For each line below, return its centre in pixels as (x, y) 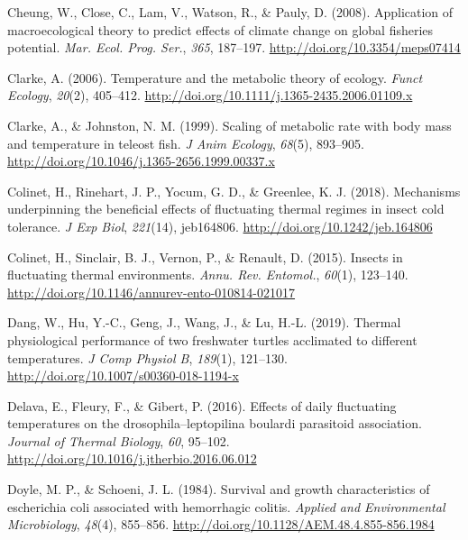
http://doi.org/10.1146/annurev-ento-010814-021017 (151, 292)
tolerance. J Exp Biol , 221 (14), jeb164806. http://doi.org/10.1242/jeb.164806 (220, 226)
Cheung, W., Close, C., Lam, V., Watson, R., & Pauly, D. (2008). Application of (230, 12)
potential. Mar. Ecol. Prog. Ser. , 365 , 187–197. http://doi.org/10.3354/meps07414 (234, 47)
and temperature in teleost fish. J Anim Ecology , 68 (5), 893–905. (186, 143)
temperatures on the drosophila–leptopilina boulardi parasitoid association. (215, 423)
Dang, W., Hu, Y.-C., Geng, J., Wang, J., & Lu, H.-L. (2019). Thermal (204, 322)
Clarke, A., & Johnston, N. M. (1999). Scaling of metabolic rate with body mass (229, 125)
